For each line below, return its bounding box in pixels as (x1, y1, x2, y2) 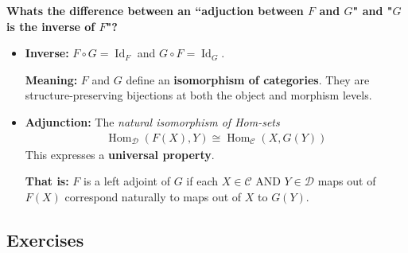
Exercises (6, 227, 84, 251)
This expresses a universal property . (25, 146, 215, 162)
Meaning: (25, 71, 78, 88)
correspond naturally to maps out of (64, 188, 242, 204)
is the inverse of (6, 18, 95, 34)
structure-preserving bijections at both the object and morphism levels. (25, 87, 372, 103)
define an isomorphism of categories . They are (126, 71, 370, 88)
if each (186, 173, 219, 189)
